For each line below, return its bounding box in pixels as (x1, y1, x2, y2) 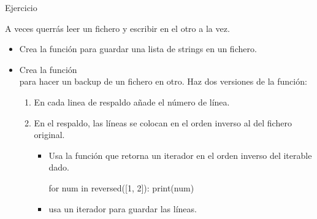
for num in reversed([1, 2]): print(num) (48, 181, 194, 194)
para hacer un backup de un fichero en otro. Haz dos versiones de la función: (19, 75, 307, 88)
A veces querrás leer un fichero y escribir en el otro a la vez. (5, 21, 230, 34)
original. (34, 128, 65, 141)
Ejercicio (5, 1, 37, 13)
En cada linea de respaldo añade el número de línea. (34, 95, 230, 108)
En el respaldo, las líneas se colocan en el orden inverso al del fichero (34, 116, 292, 129)
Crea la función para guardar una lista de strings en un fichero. (19, 42, 257, 55)
